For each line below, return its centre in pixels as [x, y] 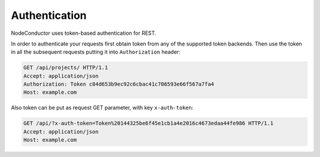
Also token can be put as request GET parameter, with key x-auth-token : [102, 108]
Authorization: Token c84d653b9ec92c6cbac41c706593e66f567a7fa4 [119, 84]
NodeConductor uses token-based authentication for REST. [84, 33]
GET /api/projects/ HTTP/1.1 [66, 68]
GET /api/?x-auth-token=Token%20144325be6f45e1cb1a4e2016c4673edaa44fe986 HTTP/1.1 [148, 123]
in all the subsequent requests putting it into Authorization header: [96, 52]
